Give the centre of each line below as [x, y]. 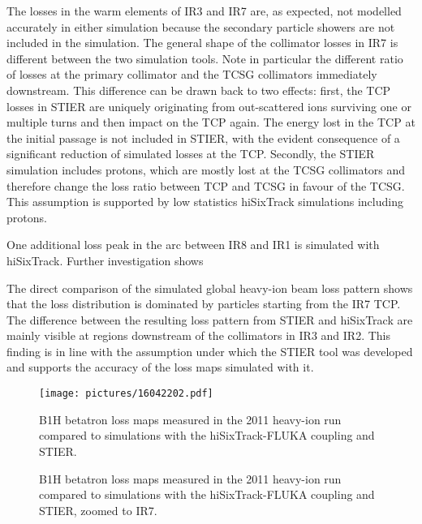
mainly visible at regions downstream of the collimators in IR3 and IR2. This [198, 335]
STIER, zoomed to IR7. [98, 510]
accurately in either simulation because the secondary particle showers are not [201, 26]
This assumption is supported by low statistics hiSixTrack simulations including [205, 202]
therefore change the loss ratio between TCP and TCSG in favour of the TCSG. [206, 185]
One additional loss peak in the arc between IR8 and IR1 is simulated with [193, 245]
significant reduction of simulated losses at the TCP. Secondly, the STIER [191, 154]
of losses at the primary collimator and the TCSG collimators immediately [192, 74]
